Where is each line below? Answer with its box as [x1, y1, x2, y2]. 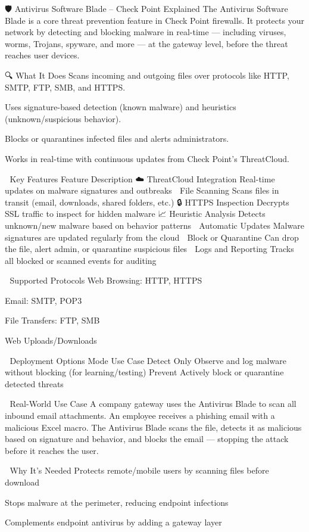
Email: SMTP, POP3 [5, 294, 82, 306]
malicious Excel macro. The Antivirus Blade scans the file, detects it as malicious [5, 421, 302, 433]
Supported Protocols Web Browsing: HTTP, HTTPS [10, 274, 202, 287]
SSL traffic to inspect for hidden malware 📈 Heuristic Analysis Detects [5, 207, 266, 220]
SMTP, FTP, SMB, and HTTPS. [5, 80, 126, 93]
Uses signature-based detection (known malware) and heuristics [5, 101, 236, 113]
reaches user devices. [5, 49, 80, 61]
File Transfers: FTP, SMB [5, 314, 100, 326]
